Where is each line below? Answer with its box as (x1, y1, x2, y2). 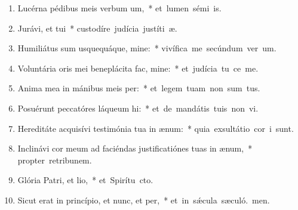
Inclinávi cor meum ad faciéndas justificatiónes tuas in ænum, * (17, 142, 253, 155)
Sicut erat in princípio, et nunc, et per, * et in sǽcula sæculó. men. (17, 193, 270, 206)
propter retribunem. (17, 153, 92, 166)
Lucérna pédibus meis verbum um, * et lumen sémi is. (17, 2, 222, 14)
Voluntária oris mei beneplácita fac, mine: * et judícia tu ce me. (17, 61, 259, 74)
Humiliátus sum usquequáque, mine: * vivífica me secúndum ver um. (17, 42, 277, 54)
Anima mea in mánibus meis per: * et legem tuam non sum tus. (17, 82, 260, 94)
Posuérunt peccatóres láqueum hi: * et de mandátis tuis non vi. (17, 101, 259, 114)
